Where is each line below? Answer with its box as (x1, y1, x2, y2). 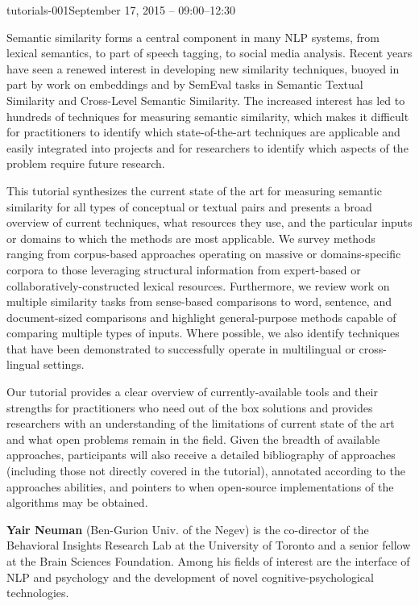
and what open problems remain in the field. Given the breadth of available (6, 430, 380, 447)
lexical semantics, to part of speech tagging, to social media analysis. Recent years (6, 44, 413, 61)
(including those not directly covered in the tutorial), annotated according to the (6, 462, 405, 479)
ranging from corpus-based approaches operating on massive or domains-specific (6, 245, 401, 262)
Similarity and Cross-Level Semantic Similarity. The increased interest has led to (6, 91, 405, 108)
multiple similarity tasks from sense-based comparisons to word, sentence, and (6, 293, 392, 310)
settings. (43, 356, 85, 373)
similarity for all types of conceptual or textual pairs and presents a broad (6, 198, 372, 215)
